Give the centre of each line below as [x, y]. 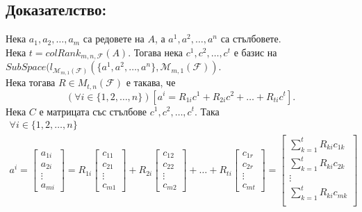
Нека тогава [31, 82]
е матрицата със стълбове [93, 111]
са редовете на [114, 39]
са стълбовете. [251, 39]
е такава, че [151, 82]
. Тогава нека [156, 52]
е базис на [255, 52]
